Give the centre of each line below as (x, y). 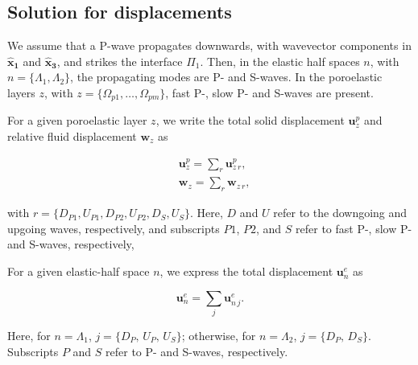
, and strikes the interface (120, 61)
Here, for (29, 335)
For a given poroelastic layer (77, 120)
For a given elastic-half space (79, 271)
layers (21, 92)
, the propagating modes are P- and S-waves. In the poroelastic (226, 77)
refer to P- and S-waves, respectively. (197, 351)
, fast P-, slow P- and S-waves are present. (269, 92)
